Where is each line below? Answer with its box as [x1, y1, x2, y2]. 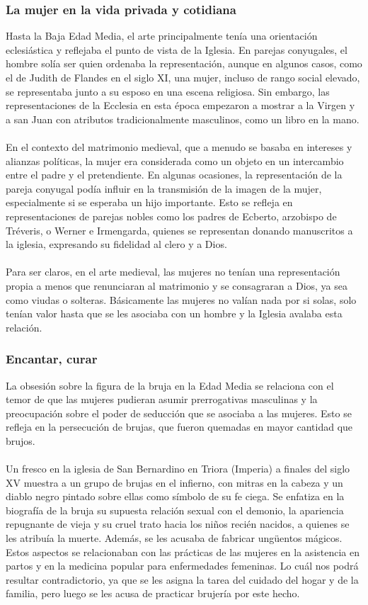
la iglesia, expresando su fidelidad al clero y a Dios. [6, 237, 227, 251]
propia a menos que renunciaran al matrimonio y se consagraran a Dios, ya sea [6, 278, 348, 293]
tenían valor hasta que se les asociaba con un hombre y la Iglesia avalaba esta [6, 306, 343, 321]
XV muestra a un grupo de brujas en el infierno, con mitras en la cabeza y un [6, 475, 343, 490]
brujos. [6, 433, 35, 448]
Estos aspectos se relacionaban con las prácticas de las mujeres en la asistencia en [6, 544, 360, 559]
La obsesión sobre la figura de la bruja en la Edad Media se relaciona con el [6, 378, 334, 392]
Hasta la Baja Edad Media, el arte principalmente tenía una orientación [6, 28, 318, 43]
